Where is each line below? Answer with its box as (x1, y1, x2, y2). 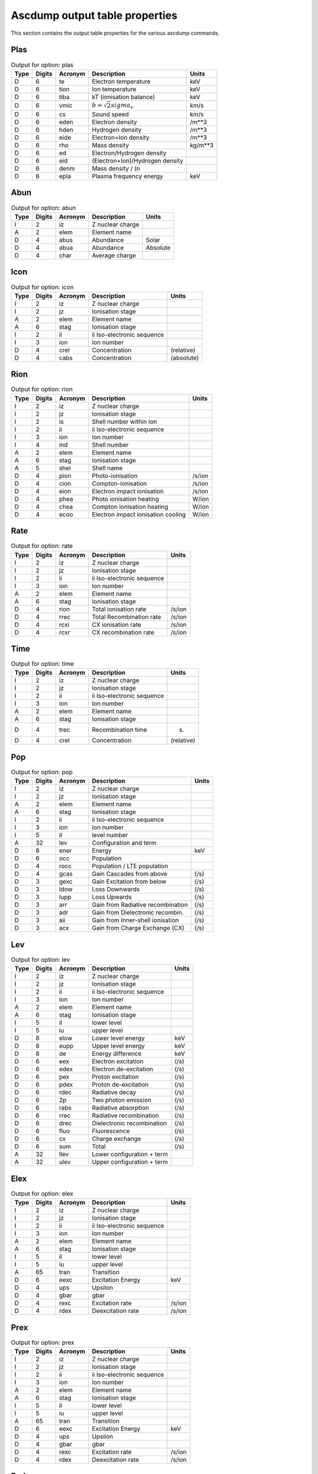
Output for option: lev (11, 956, 71, 964)
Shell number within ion (91, 417, 157, 426)
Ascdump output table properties (11, 9, 178, 22)
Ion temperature (91, 85, 137, 93)
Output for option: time (11, 660, 74, 668)
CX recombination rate (91, 628, 155, 636)
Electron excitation (91, 1057, 144, 1065)
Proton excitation (91, 1073, 139, 1081)
